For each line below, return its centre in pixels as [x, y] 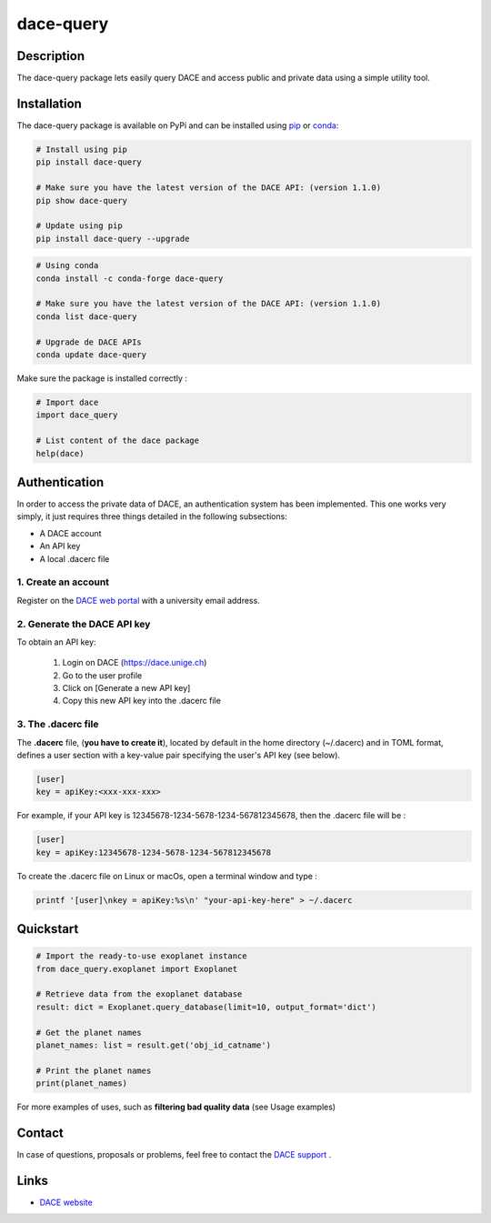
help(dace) [60, 453]
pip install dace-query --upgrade [113, 238]
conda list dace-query [86, 316]
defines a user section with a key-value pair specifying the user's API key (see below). [179, 755]
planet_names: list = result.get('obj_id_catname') [154, 1045]
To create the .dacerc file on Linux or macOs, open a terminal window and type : [167, 876]
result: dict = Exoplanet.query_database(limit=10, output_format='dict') [206, 1007]
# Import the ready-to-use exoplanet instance [141, 956]
